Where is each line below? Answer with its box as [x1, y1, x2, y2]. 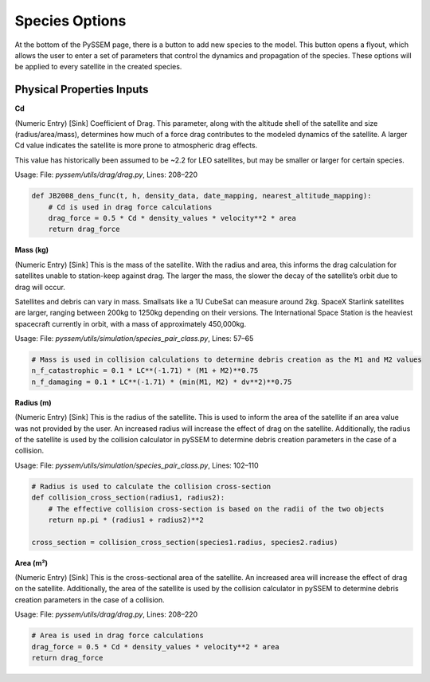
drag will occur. [14, 282, 65, 292]
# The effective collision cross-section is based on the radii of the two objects [48, 504, 385, 513]
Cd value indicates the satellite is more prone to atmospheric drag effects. [14, 140, 258, 151]
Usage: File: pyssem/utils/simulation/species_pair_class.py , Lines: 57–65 [14, 334, 254, 343]
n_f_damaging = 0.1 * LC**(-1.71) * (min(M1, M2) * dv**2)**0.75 [31, 377, 292, 386]
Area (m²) [14, 558, 48, 567]
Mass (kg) [14, 245, 49, 255]
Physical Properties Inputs [14, 83, 149, 96]
